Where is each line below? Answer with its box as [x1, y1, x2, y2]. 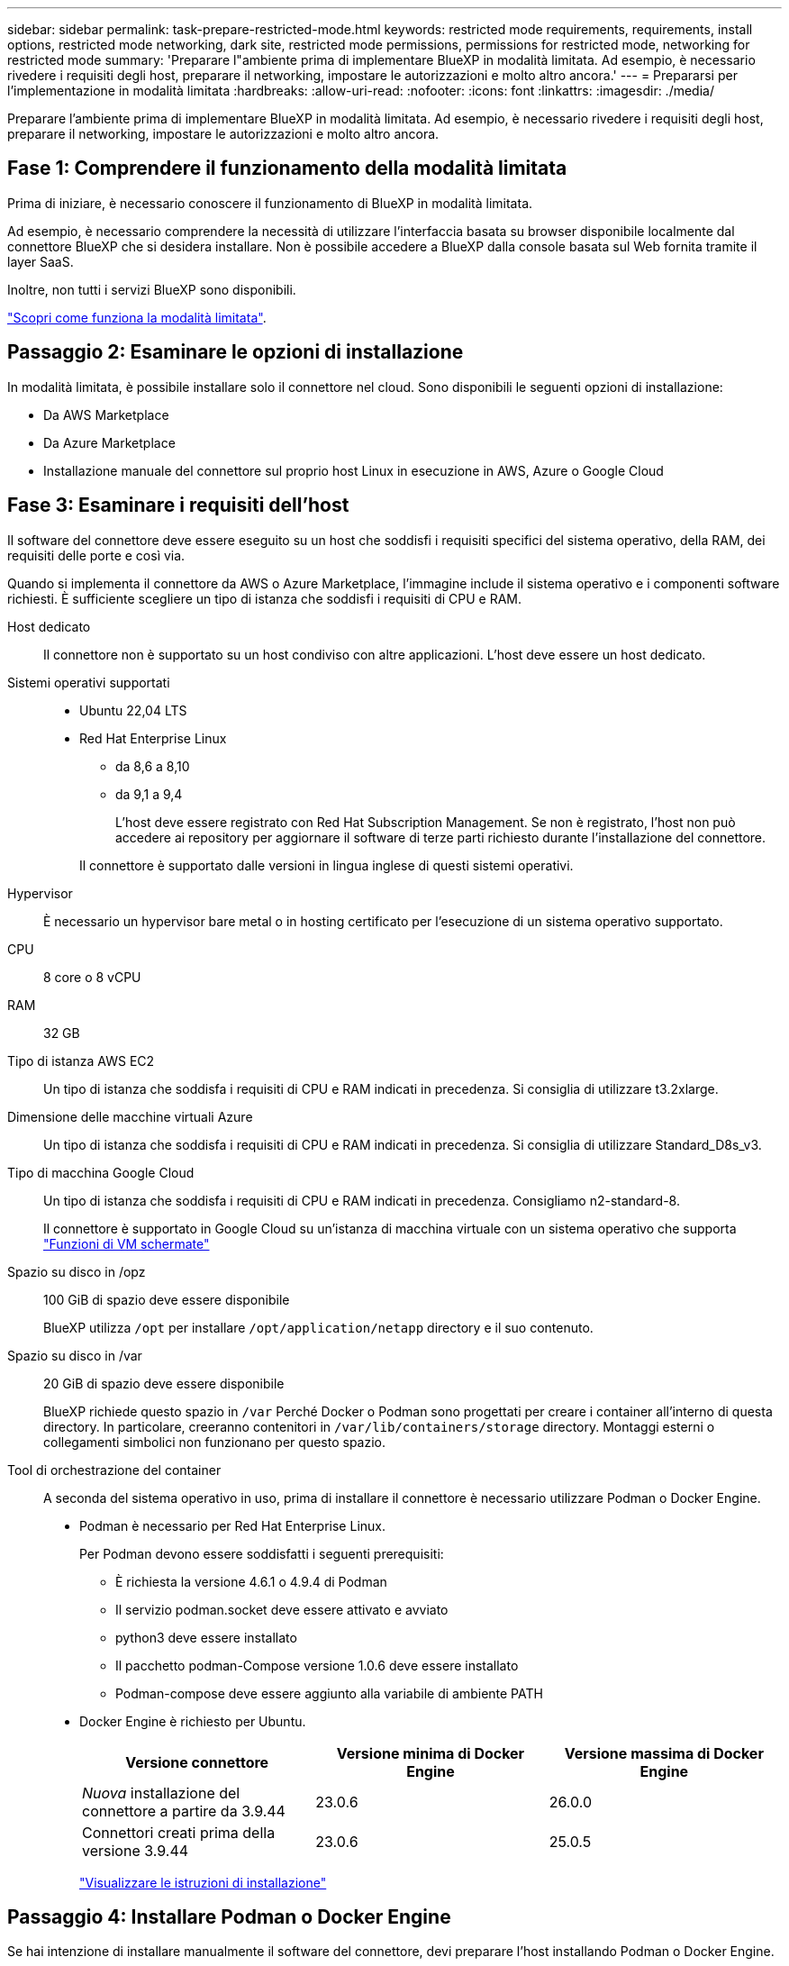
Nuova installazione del [82, 1783, 240, 1802]
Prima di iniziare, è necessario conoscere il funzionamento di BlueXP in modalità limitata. [7, 195, 533, 211]
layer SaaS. [7, 253, 74, 269]
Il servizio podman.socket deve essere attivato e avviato [115, 1601, 449, 1617]
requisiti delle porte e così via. [7, 547, 186, 563]
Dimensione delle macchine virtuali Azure [7, 1108, 253, 1124]
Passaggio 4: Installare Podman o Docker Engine [7, 1905, 451, 1928]
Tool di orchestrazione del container [7, 1461, 222, 1478]
